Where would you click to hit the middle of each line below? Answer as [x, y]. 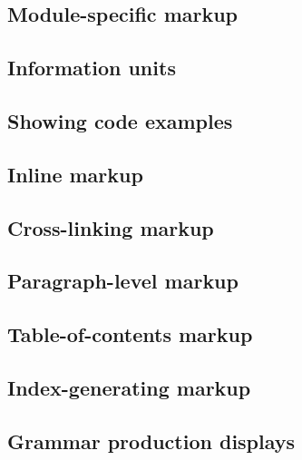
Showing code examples [120, 120]
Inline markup [75, 174]
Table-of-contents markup [130, 334]
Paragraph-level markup [123, 281]
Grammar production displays [151, 440]
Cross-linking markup [111, 227]
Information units [92, 68]
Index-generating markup [129, 387]
